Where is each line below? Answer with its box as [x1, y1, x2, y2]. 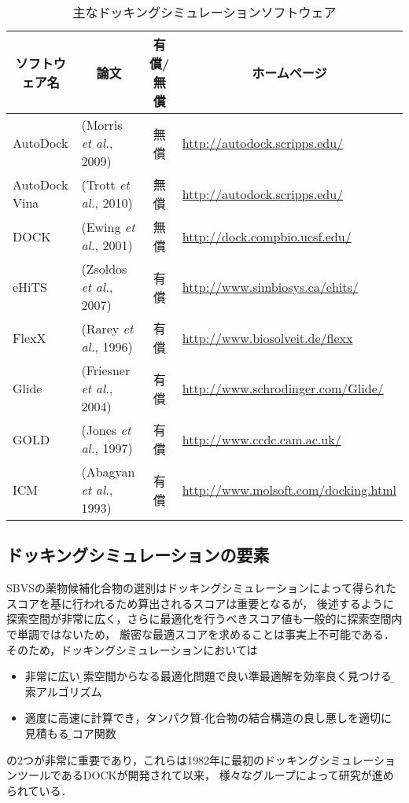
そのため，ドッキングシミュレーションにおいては [6, 641, 258, 658]
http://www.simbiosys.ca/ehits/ [182, 278, 359, 296]
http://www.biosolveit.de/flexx [182, 328, 353, 347]
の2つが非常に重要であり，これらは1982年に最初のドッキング [6, 751, 319, 768]
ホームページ [252, 64, 327, 82]
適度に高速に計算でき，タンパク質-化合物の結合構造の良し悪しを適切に [24, 709, 392, 726]
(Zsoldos [81, 260, 127, 278]
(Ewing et [81, 218, 135, 236]
